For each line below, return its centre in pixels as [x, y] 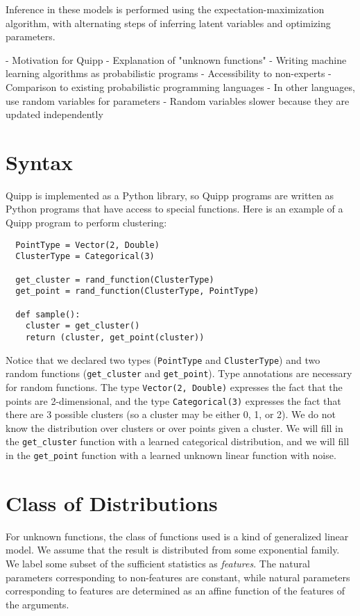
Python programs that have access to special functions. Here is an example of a [174, 209]
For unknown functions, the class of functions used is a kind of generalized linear [177, 536]
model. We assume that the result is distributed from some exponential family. [173, 550]
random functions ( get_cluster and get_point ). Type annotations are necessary [179, 373]
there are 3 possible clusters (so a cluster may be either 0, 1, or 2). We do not [171, 414]
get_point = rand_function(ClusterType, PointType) [137, 291]
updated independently [54, 114]
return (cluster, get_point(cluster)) [115, 337]
